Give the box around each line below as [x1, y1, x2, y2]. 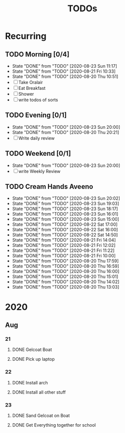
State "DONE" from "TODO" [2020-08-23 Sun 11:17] [12, 63, 117, 69]
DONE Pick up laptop [12, 356, 55, 362]
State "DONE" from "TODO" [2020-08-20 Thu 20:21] [12, 129, 119, 135]
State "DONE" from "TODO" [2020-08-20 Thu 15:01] [12, 273, 119, 280]
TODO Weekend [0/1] [5, 149, 71, 158]
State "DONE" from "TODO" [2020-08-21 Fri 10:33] [12, 68, 116, 74]
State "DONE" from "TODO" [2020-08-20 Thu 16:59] [12, 263, 119, 269]
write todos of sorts [18, 97, 58, 103]
